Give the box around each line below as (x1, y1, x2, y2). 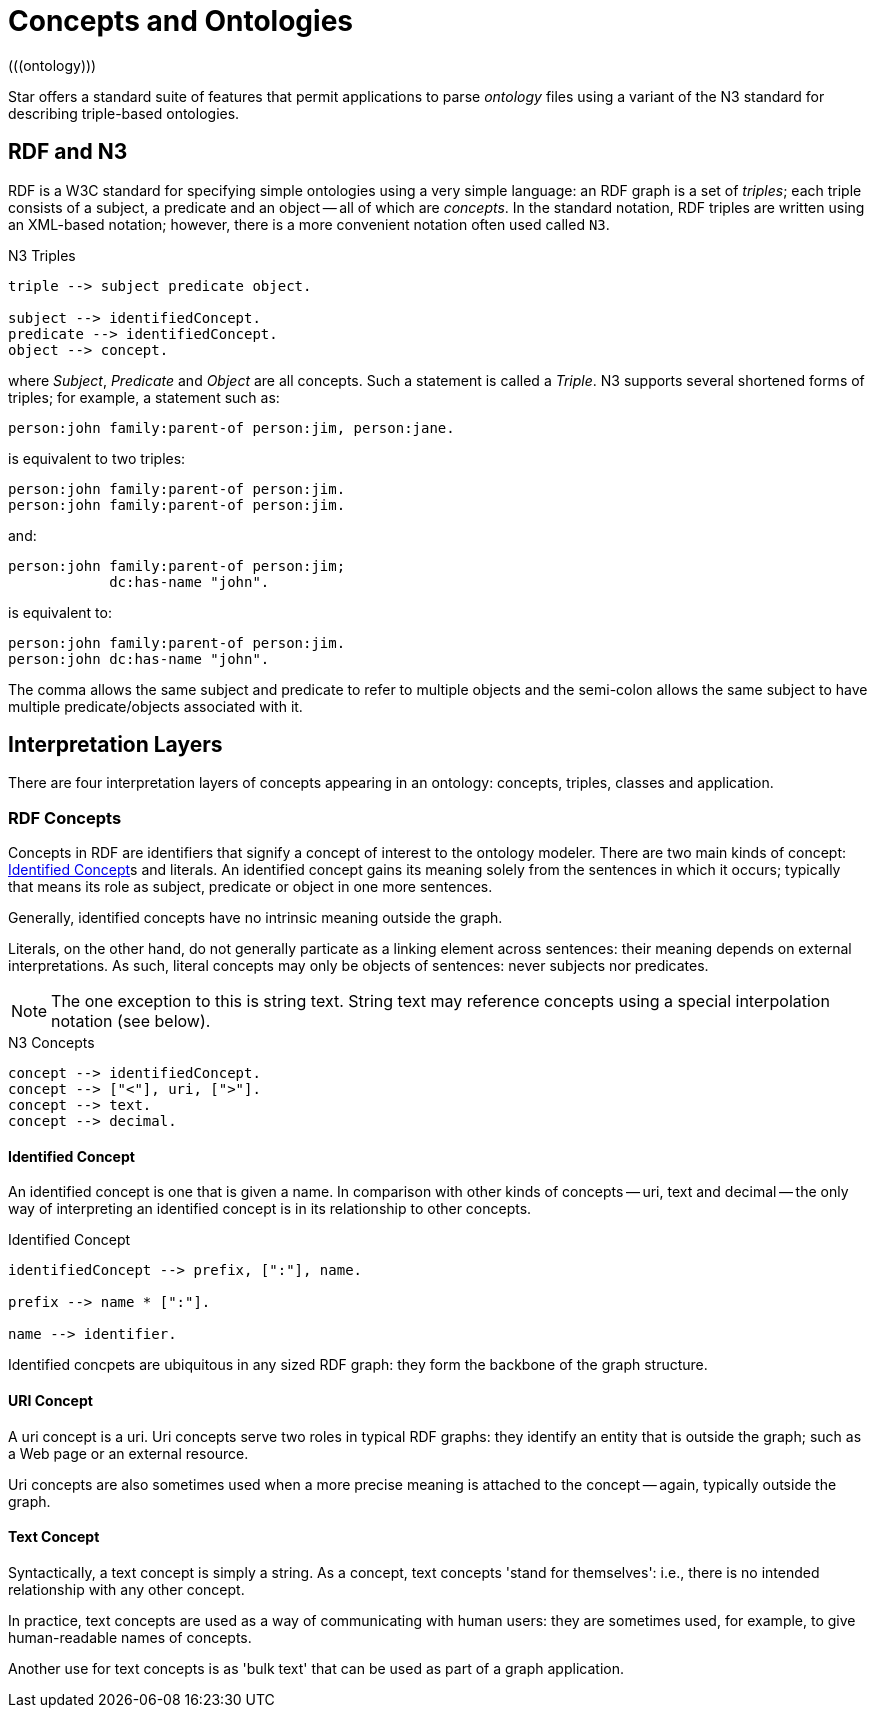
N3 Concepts (8, 1034, 95, 1052)
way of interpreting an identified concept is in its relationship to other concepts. (8, 1200, 532, 1218)
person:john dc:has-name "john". (8, 650, 270, 667)
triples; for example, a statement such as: (8, 388, 280, 406)
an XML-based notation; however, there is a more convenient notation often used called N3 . (8, 215, 610, 233)
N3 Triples (8, 246, 76, 264)
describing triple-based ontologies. (8, 104, 240, 122)
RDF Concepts (8, 807, 122, 828)
